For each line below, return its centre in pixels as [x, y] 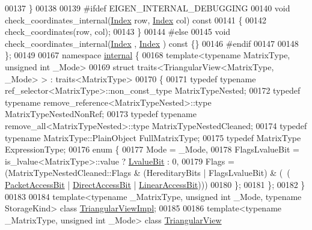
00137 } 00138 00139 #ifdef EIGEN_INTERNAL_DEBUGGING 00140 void [148, 8]
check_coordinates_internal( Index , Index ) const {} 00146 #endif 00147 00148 [152, 43]
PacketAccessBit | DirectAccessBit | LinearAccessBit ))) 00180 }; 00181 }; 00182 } [155, 184]
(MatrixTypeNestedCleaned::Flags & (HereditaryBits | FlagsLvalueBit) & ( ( [148, 173]
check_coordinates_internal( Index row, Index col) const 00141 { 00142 [136, 20]
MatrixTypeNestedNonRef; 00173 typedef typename [101, 114]
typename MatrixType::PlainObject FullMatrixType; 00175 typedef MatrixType [153, 137]
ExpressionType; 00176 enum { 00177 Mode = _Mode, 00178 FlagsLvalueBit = [152, 149]
